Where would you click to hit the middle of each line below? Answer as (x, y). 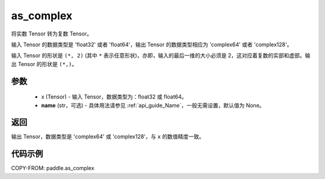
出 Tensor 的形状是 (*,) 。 (44, 64)
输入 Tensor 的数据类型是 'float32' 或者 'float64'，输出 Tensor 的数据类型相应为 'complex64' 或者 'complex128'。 (152, 44)
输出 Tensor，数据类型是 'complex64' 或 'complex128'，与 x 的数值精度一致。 (108, 137)
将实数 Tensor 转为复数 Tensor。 (52, 34)
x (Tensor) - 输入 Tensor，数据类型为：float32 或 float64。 (114, 97)
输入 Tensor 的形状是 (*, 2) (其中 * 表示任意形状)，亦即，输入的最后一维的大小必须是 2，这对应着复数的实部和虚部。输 (161, 56)
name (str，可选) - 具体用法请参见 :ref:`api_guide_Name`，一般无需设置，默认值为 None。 (153, 105)
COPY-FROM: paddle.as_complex (53, 168)
